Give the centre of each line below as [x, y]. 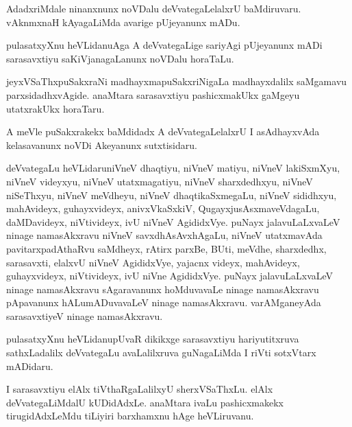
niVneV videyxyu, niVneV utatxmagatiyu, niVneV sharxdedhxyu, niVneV [160, 181]
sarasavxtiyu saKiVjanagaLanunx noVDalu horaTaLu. [120, 58]
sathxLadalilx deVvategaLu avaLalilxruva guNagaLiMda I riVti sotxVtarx [161, 353]
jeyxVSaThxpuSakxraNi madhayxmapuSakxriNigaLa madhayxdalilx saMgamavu [177, 81]
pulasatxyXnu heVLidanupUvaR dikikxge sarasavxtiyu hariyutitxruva [153, 339]
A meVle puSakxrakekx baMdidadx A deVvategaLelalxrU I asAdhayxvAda [163, 131]
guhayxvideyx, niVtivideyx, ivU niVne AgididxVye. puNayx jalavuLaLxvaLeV [170, 276]
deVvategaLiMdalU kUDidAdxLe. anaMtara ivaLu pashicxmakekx [145, 402]
